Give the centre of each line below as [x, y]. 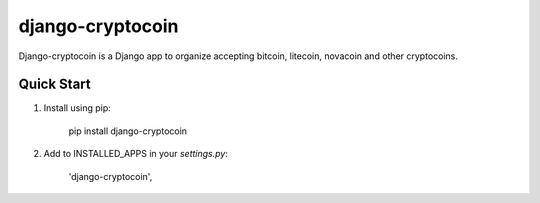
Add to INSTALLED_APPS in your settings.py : [136, 154]
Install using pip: [77, 108]
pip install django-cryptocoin [128, 131]
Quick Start [54, 84]
